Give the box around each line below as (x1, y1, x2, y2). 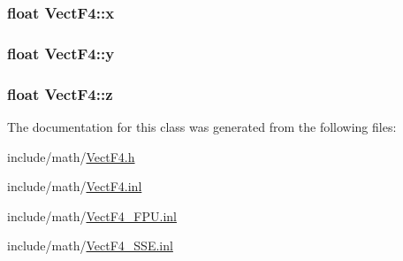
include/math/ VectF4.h (7, 147, 135, 165)
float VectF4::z (7, 82, 113, 104)
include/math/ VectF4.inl (7, 177, 142, 196)
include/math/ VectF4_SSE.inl (7, 236, 173, 255)
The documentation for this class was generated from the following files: (7, 117, 397, 135)
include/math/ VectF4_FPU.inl (7, 206, 177, 225)
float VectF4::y (7, 42, 115, 64)
